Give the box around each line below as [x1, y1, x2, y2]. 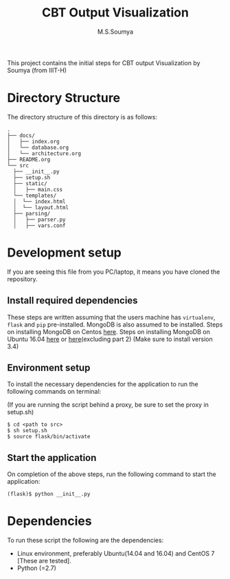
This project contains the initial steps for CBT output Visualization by [7, 58, 200, 67]
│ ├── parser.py [13, 216, 67, 223]
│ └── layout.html [13, 204, 69, 211]
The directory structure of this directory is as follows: [7, 113, 158, 121]
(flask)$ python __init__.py [7, 491, 91, 498]
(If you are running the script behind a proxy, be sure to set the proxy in [7, 401, 209, 409]
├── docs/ [7, 132, 36, 139]
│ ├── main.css [13, 186, 63, 193]
